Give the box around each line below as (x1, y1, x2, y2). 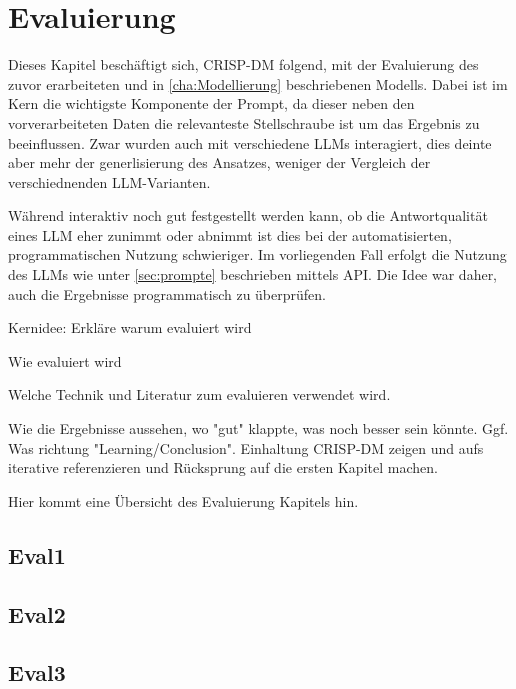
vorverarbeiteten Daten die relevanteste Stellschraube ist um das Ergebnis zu (8, 112, 480, 133)
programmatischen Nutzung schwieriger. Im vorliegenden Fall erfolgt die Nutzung (8, 244, 507, 265)
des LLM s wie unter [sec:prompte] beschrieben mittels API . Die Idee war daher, (8, 264, 498, 285)
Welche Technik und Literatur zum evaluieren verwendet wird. (8, 384, 391, 405)
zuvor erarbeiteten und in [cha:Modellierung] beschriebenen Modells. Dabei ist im (8, 73, 508, 94)
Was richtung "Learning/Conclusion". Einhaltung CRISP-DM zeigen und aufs (8, 437, 484, 458)
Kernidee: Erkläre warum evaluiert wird (8, 317, 252, 338)
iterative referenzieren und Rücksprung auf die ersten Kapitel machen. (8, 457, 438, 478)
